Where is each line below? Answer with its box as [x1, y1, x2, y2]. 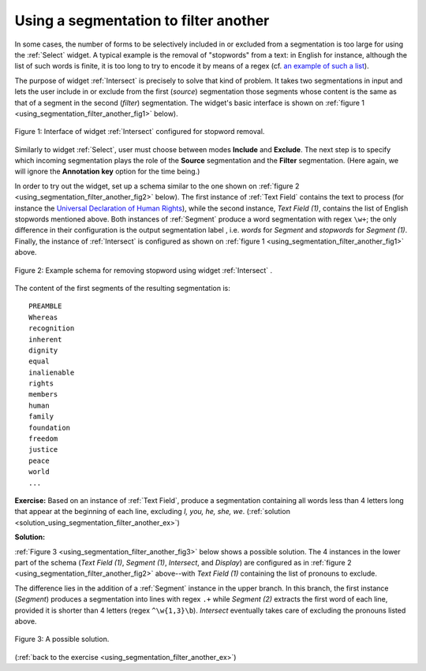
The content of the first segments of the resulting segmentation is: [14, 283, 230, 293]
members [28, 390, 58, 399]
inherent [28, 335, 62, 344]
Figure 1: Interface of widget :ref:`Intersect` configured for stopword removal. [14, 127, 265, 136]
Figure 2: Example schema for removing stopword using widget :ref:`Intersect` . [14, 265, 273, 275]
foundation [28, 423, 71, 432]
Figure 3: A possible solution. [14, 635, 110, 644]
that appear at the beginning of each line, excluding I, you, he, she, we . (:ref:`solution [14, 507, 291, 516]
